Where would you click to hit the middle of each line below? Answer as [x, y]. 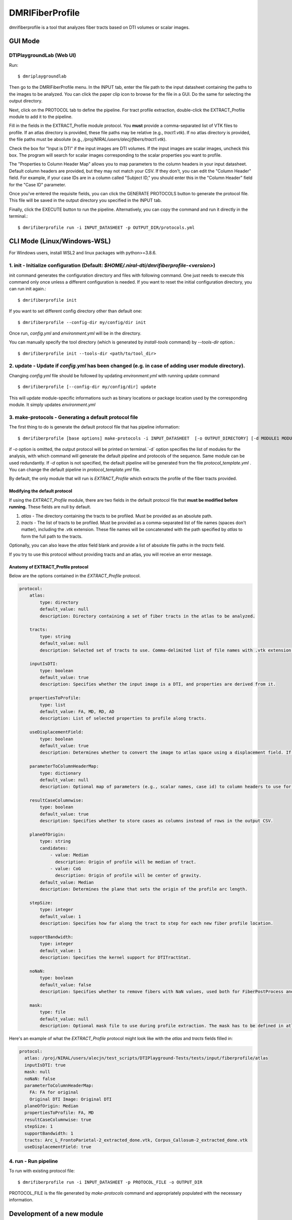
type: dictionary [60, 773]
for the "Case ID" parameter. [37, 184]
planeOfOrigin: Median [52, 1106]
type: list [53, 705]
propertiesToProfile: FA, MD [59, 1113]
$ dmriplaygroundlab [42, 76]
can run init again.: [27, 289]
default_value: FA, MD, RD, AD [77, 712]
